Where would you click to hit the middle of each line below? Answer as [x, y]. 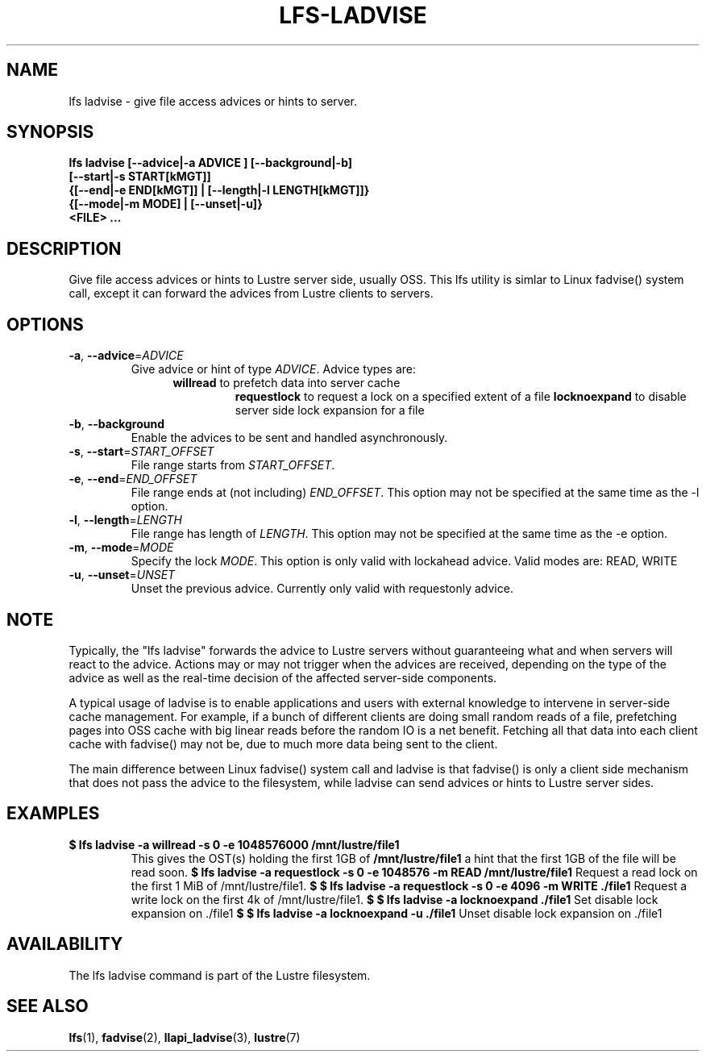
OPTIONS [45, 324]
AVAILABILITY [65, 944]
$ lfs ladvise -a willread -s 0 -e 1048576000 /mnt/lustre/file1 [234, 844]
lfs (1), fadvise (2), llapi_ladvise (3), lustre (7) [185, 1037]
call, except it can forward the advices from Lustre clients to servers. [251, 294]
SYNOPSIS [50, 132]
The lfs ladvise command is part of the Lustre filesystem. [220, 975]
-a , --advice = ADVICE [126, 356]
